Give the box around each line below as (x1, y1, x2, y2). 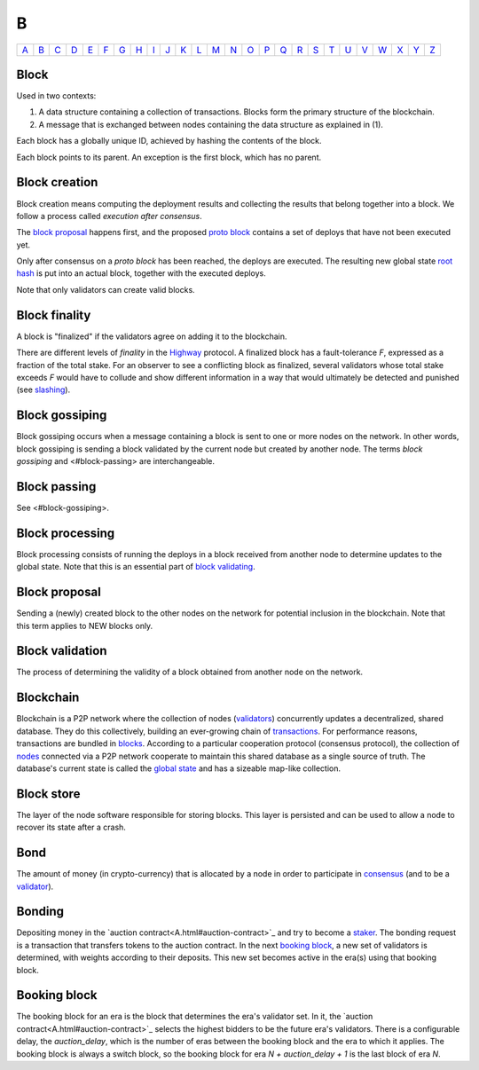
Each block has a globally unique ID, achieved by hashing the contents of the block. (16, 136, 323, 146)
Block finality (16, 307, 91, 323)
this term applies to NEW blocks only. (16, 620, 153, 631)
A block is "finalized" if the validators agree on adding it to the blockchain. (16, 331, 287, 342)
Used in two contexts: (16, 90, 97, 101)
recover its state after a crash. (16, 822, 126, 833)
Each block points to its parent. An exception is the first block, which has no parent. (16, 152, 322, 162)
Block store (16, 786, 81, 801)
